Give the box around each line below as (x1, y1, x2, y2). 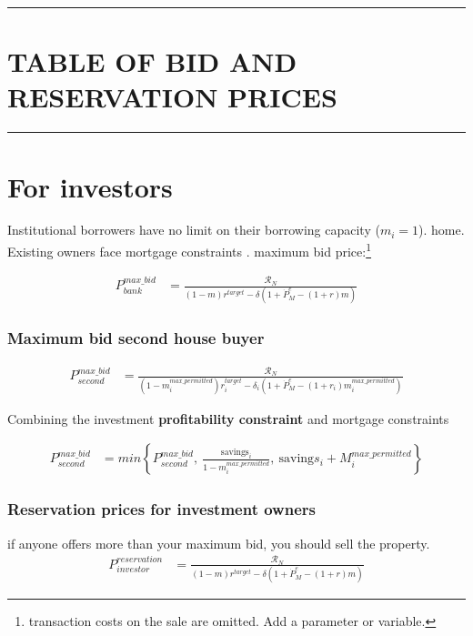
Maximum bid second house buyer (7, 327, 265, 349)
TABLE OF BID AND (7, 43, 297, 80)
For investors (7, 167, 173, 205)
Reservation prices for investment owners (7, 498, 316, 520)
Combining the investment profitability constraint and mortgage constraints (7, 409, 449, 428)
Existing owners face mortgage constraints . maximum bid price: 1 (7, 239, 372, 260)
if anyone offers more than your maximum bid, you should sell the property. (7, 533, 430, 552)
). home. (418, 220, 465, 239)
